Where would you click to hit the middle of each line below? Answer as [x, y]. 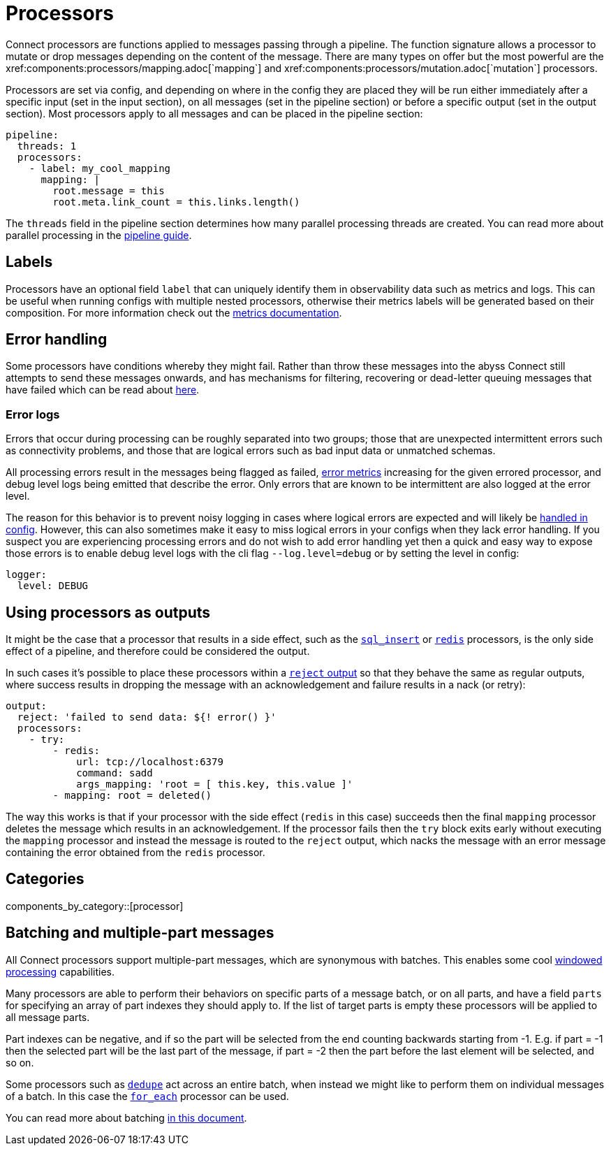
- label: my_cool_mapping [100, 168]
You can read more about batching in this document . [126, 1117]
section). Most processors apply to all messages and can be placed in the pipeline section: [214, 113]
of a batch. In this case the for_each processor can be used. [147, 1096]
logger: [27, 575]
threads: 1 [47, 146]
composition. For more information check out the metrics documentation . [174, 312]
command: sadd [115, 773]
